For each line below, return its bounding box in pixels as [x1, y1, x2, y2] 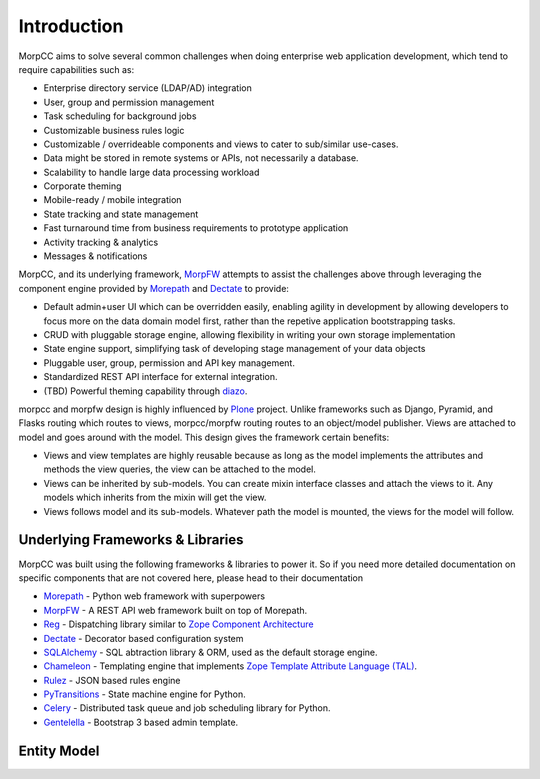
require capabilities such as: [18, 63, 135, 75]
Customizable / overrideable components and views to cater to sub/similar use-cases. [43, 138, 399, 150]
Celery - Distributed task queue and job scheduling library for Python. [43, 702, 331, 714]
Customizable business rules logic [43, 124, 185, 136]
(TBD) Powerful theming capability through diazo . [43, 385, 248, 397]
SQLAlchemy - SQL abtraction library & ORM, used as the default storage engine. [43, 646, 379, 658]
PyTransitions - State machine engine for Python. [43, 688, 247, 700]
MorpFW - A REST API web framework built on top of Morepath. [43, 604, 308, 616]
